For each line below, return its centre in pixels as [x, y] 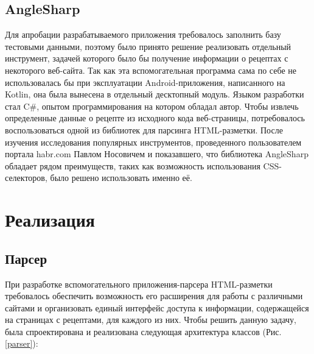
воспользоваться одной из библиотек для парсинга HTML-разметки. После [144, 129]
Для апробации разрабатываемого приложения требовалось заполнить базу [143, 34]
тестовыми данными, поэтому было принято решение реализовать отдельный [148, 46]
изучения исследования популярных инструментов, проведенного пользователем [153, 142]
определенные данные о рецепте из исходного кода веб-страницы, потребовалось [155, 118]
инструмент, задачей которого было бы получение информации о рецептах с [147, 58]
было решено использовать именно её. [121, 178]
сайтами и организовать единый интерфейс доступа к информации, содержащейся [157, 307]
